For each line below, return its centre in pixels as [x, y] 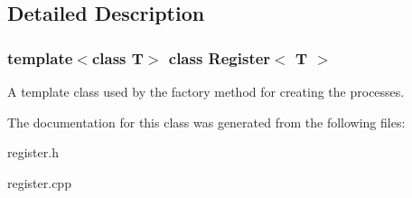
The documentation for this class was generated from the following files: [206, 122]
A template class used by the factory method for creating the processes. [206, 91]
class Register [220, 57]
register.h [33, 152]
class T [117, 57]
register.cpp [39, 182]
